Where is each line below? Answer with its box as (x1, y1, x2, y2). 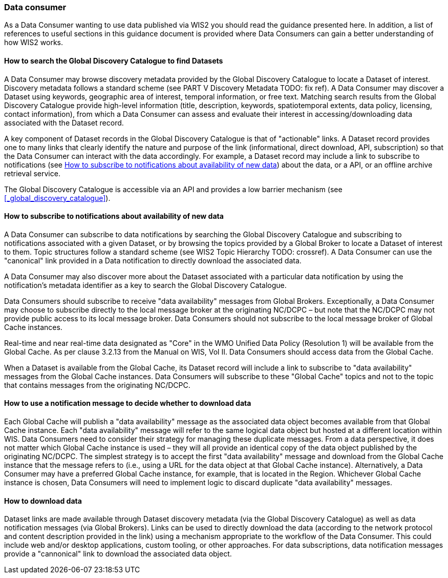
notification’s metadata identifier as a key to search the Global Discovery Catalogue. (4, 280, 287, 290)
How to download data (4, 496, 82, 505)
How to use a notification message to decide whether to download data (4, 399, 251, 408)
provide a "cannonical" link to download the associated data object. (4, 549, 232, 559)
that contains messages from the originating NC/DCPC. (4, 380, 190, 389)
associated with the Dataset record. (4, 118, 124, 127)
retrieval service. (4, 169, 60, 178)
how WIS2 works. (4, 38, 63, 47)
